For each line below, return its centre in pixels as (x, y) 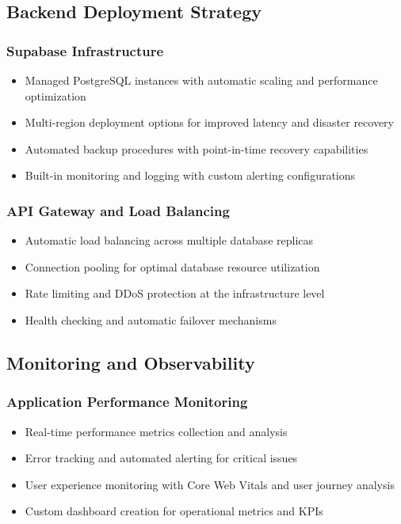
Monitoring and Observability (131, 362)
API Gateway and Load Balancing (118, 210)
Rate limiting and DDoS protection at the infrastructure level (175, 293)
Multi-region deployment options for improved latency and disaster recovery (210, 122)
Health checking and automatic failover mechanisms (151, 319)
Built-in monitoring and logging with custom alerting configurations (190, 175)
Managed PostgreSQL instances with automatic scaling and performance (201, 80)
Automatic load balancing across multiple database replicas (169, 240)
